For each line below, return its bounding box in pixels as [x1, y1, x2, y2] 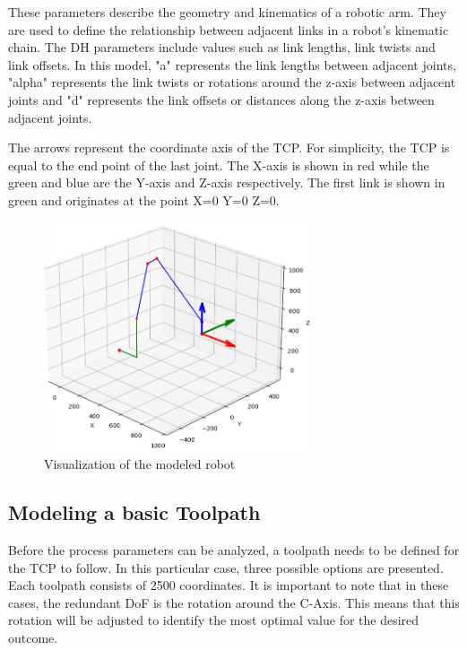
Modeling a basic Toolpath [8, 498, 261, 526]
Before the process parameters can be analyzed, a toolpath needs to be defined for [8, 540, 460, 559]
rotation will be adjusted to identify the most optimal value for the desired [8, 611, 419, 629]
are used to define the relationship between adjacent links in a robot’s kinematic [8, 20, 449, 39]
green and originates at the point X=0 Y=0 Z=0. [8, 190, 280, 209]
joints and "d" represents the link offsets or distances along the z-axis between [8, 90, 435, 108]
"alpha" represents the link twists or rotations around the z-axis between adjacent [8, 73, 456, 91]
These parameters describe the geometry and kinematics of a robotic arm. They [8, 3, 446, 21]
